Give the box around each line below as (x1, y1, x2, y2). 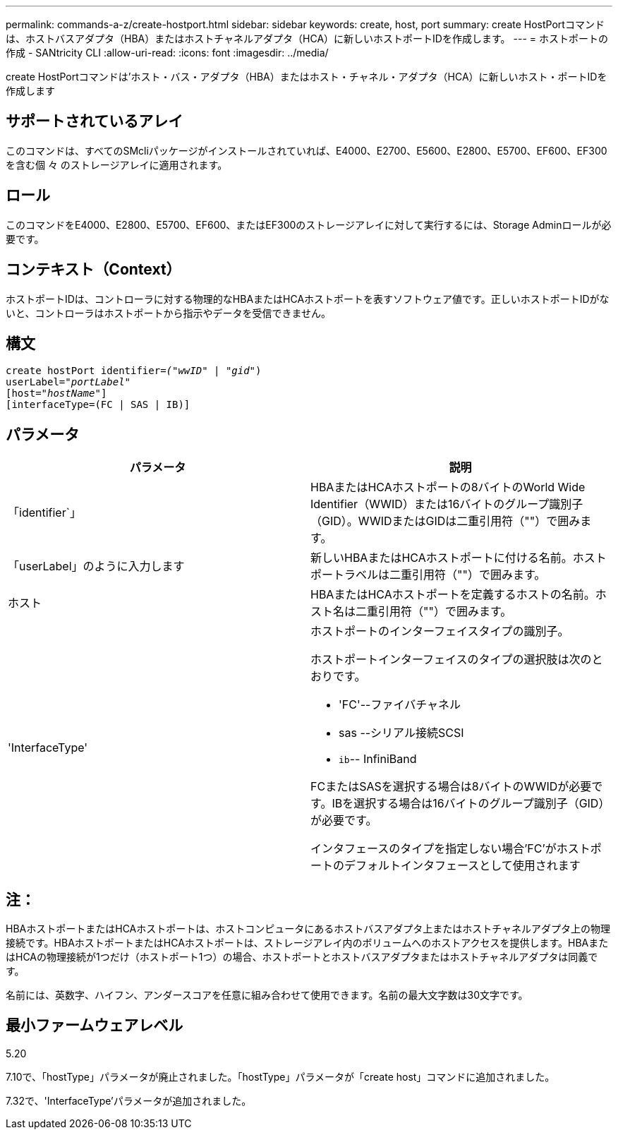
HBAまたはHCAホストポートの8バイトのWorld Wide (310, 480, 586, 495)
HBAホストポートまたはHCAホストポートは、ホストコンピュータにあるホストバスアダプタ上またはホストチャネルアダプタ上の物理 (6, 923, 611, 935)
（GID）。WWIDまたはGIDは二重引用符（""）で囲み (310, 514, 581, 529)
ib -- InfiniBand (339, 752, 417, 767)
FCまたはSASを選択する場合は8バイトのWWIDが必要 (310, 779, 592, 794)
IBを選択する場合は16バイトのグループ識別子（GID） (332, 796, 610, 811)
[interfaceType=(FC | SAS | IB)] (6, 399, 190, 411)
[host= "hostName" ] (6, 388, 107, 400)
